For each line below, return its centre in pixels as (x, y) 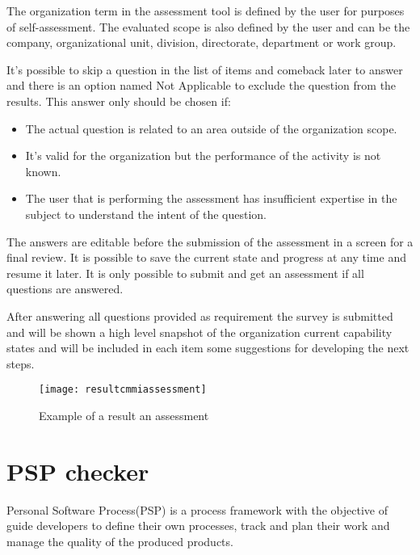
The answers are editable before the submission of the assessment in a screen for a (210, 241)
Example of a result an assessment (124, 415)
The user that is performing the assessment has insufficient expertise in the (211, 198)
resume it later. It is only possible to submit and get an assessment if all (185, 273)
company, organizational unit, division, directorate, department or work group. (202, 42)
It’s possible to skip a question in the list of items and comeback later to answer (205, 69)
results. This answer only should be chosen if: (119, 101)
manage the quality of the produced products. (120, 541)
